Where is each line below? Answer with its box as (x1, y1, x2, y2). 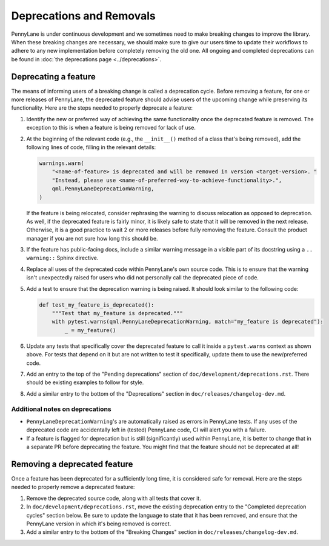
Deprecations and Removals (11, 9, 156, 22)
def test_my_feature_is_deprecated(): (39, 301, 155, 308)
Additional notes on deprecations (11, 405, 111, 413)
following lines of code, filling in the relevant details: (26, 143, 156, 151)
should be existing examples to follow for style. (26, 379, 144, 386)
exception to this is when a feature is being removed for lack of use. (26, 124, 196, 132)
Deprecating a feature (11, 72, 96, 82)
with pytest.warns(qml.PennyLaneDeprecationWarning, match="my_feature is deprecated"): (52, 318, 324, 325)
